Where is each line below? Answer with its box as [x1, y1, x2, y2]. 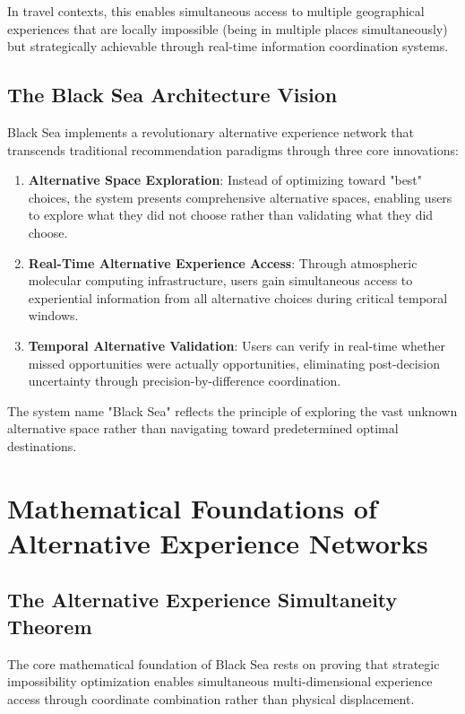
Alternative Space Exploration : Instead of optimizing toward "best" [28, 170, 423, 189]
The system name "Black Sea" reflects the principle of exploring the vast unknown [7, 401, 458, 420]
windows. [28, 306, 79, 325]
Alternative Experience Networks [7, 524, 428, 561]
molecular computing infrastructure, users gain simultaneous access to [28, 271, 413, 290]
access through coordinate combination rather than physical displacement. [7, 689, 415, 708]
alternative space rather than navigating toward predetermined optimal [7, 419, 399, 438]
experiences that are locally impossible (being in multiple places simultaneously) [7, 19, 448, 38]
